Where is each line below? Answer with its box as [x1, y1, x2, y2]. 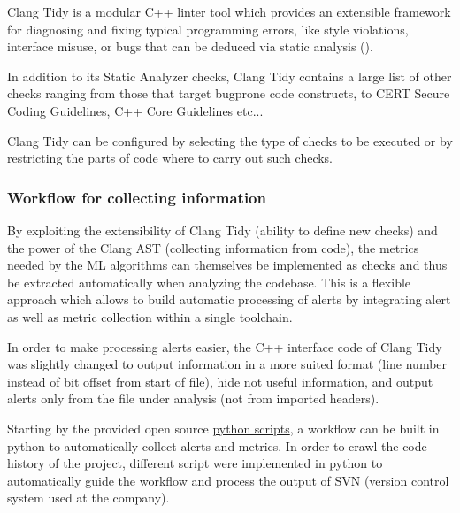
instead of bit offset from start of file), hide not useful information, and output [7, 371, 433, 390]
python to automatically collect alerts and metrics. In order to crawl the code [7, 436, 427, 455]
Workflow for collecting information [7, 186, 266, 208]
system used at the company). [7, 488, 170, 507]
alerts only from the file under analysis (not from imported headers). [7, 389, 379, 408]
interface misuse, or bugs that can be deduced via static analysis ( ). [7, 37, 373, 56]
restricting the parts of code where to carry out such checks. [7, 149, 333, 167]
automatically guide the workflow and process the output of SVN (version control [7, 471, 449, 489]
